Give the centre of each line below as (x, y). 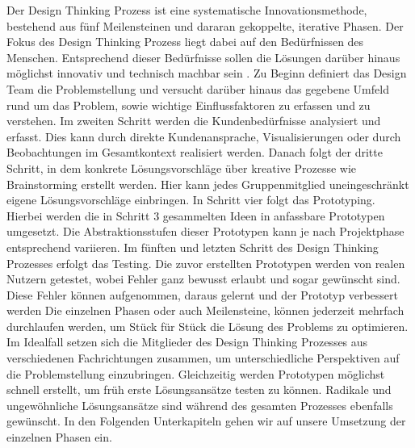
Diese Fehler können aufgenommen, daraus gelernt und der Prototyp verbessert (202, 294)
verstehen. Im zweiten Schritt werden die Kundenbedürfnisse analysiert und (194, 121)
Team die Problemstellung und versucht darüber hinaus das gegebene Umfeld (198, 88)
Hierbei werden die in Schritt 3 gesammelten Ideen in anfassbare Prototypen (196, 215)
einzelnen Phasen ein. (59, 437)
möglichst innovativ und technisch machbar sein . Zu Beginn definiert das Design (207, 73)
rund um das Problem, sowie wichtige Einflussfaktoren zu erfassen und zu (189, 105)
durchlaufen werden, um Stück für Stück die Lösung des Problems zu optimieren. (207, 326)
